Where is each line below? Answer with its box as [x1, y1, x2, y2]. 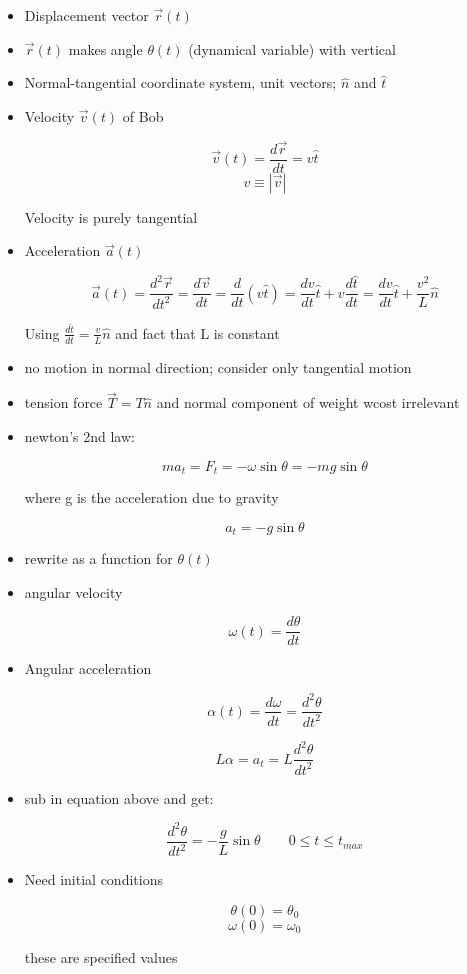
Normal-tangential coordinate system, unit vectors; [24, 72, 337, 93]
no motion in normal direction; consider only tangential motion [24, 356, 412, 377]
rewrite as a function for [24, 548, 173, 569]
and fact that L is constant [115, 322, 280, 343]
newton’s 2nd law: [24, 426, 135, 447]
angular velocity [24, 581, 123, 602]
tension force [24, 392, 103, 413]
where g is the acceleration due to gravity [24, 487, 279, 508]
